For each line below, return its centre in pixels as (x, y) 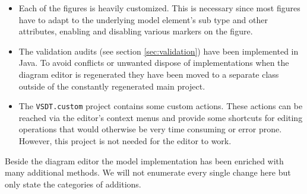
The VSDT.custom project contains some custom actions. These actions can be (161, 106)
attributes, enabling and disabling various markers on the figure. (136, 31)
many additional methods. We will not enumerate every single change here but (148, 172)
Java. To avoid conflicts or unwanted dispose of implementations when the (154, 63)
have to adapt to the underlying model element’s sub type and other (143, 19)
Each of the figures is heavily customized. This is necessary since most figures (159, 8)
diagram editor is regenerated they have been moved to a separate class (149, 74)
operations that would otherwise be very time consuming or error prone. (150, 129)
